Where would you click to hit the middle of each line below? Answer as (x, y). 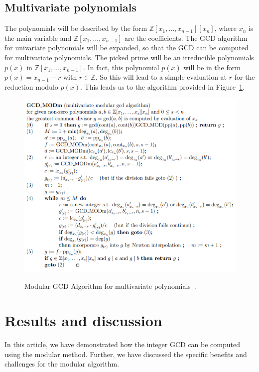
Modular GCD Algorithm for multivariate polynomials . (110, 286)
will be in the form (212, 67)
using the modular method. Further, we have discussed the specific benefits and (126, 354)
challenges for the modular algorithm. (62, 364)
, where (226, 28)
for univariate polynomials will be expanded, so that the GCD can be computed (127, 48)
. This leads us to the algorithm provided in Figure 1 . (162, 86)
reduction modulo (31, 86)
